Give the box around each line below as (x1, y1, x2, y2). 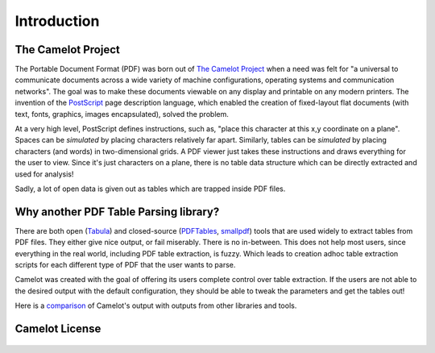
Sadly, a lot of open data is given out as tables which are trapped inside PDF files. (14, 184, 286, 193)
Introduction (14, 12, 100, 30)
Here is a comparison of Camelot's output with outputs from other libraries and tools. (14, 301, 297, 310)
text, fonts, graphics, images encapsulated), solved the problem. (14, 109, 229, 118)
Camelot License (14, 322, 101, 336)
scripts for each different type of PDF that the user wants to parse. (14, 260, 236, 270)
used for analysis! (14, 169, 74, 179)
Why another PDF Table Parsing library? (14, 205, 220, 218)
